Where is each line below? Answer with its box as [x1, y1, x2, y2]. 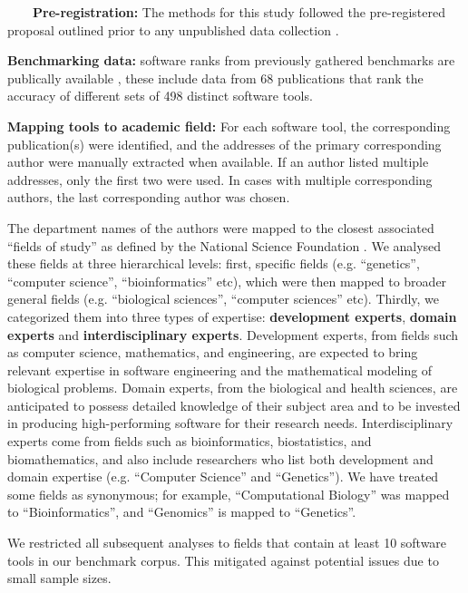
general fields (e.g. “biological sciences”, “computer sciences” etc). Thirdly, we [7, 289, 440, 308]
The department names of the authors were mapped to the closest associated [7, 218, 434, 237]
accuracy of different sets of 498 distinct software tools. [7, 86, 313, 105]
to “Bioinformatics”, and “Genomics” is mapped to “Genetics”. [7, 502, 356, 521]
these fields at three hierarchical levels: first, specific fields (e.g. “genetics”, [7, 254, 420, 273]
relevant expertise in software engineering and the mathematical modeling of [7, 360, 433, 379]
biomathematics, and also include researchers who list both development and [7, 449, 434, 468]
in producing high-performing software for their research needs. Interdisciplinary [7, 413, 453, 433]
